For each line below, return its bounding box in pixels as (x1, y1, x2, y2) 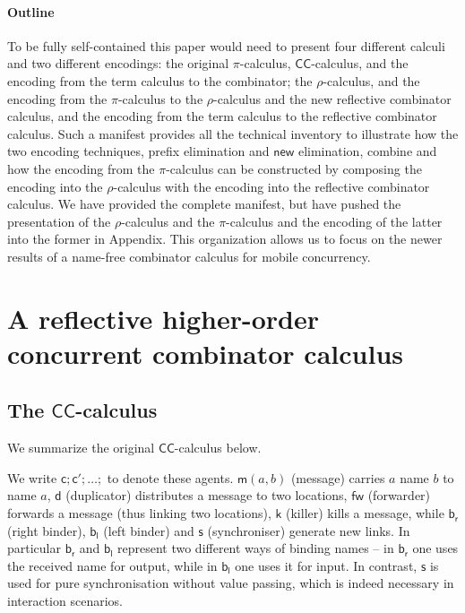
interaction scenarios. (7, 591, 123, 610)
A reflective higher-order (7, 299, 319, 336)
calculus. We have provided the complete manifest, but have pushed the (7, 194, 401, 213)
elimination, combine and (297, 142, 437, 160)
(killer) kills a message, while (286, 504, 444, 522)
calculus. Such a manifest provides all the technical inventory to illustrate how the (7, 124, 459, 142)
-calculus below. (174, 438, 262, 457)
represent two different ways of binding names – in (116, 539, 394, 557)
